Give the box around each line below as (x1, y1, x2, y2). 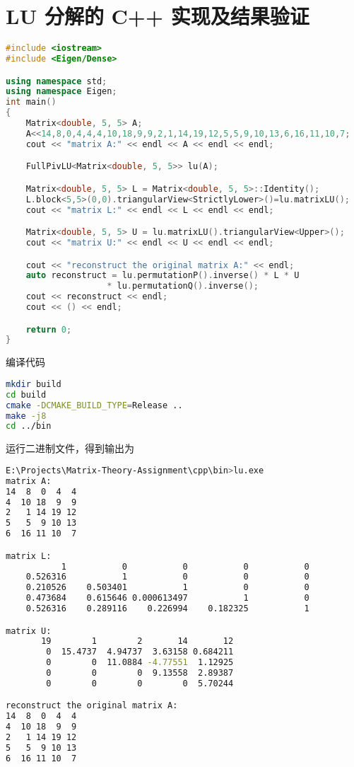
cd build (6, 389, 47, 400)
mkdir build (6, 379, 61, 389)
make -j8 (6, 410, 47, 421)
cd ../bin (6, 421, 52, 432)
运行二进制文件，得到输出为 (6, 441, 134, 456)
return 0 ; (25, 324, 72, 335)
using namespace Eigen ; (6, 86, 117, 97)
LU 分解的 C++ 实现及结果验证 (6, 1, 309, 30)
